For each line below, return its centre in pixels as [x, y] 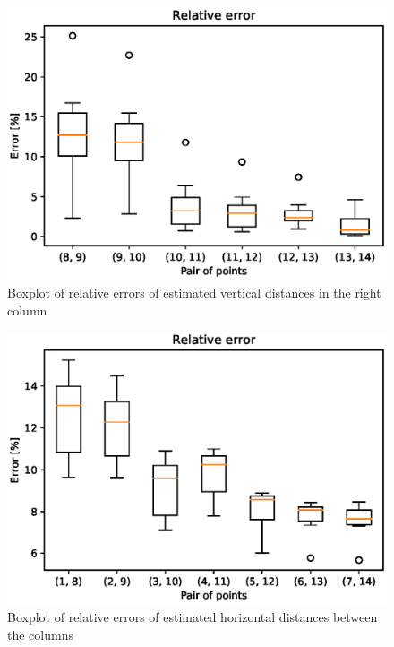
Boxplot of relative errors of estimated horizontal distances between [193, 617]
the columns [40, 634]
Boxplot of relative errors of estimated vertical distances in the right [194, 292]
